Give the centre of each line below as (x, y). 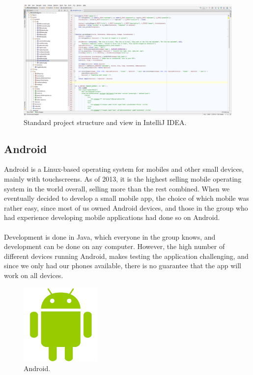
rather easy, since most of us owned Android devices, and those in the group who (126, 207)
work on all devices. (34, 275)
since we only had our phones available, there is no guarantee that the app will (123, 266)
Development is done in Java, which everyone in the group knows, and (110, 236)
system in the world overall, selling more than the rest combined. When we (117, 188)
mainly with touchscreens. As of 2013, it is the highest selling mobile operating (123, 179)
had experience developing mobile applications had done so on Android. (112, 217)
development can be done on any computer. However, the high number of (114, 246)
